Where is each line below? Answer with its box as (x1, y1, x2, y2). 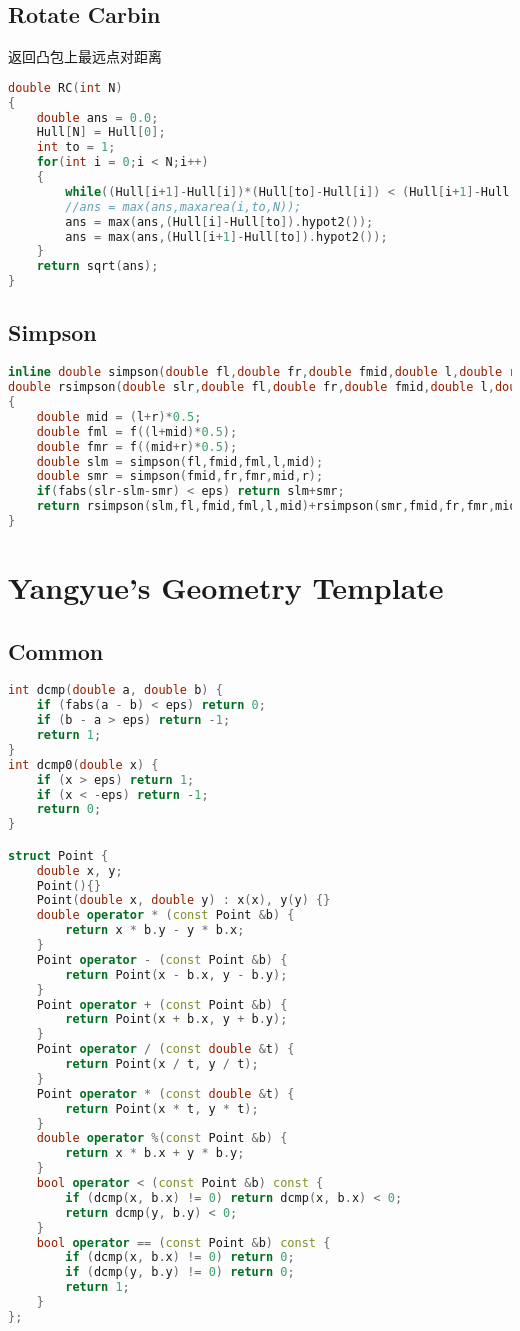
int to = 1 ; (36, 140, 116, 155)
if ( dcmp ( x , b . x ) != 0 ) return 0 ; (65, 1250, 295, 1265)
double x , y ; (36, 863, 123, 878)
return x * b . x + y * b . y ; (65, 1146, 245, 1161)
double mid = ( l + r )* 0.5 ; (36, 409, 202, 424)
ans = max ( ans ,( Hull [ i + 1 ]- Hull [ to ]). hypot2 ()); (65, 229, 388, 244)
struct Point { (8, 848, 109, 863)
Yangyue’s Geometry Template (8, 567, 444, 608)
